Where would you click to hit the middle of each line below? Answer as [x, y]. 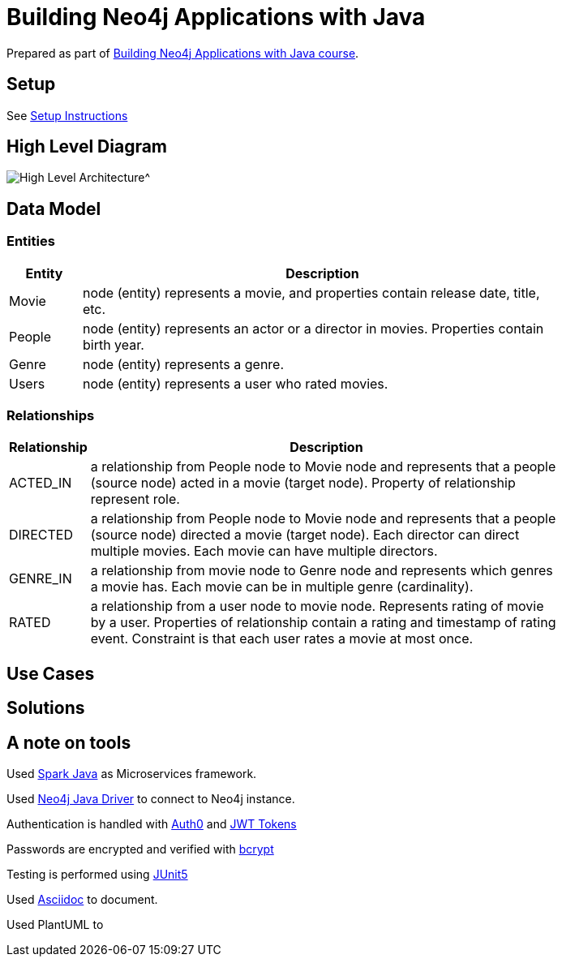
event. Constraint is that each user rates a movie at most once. [282, 639]
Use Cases [51, 673]
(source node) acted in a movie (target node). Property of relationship [303, 483]
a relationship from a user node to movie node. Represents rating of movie [317, 606]
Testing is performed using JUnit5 [97, 875]
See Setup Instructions [67, 115]
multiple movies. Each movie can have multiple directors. [264, 551]
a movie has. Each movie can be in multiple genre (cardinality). [282, 587]
